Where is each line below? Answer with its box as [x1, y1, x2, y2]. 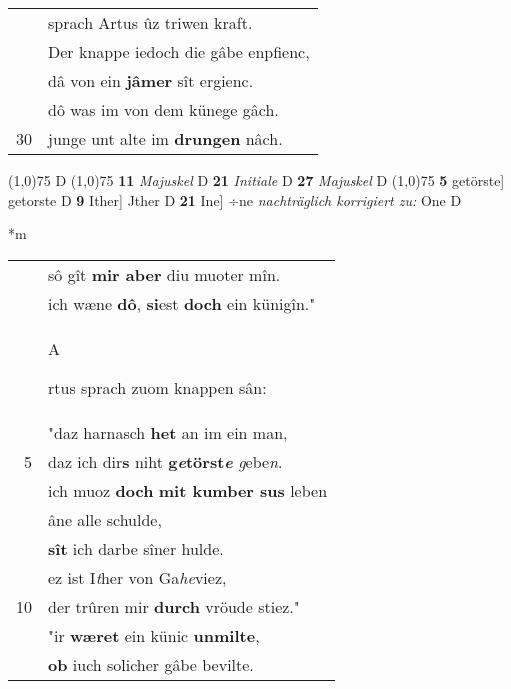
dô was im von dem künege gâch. [48, 98, 279, 121]
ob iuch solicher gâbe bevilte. [48, 652, 254, 676]
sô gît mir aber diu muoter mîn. [48, 262, 281, 286]
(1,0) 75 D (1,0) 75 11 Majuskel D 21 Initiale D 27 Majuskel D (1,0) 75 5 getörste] [8, 170, 505, 190]
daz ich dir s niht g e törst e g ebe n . [48, 449, 283, 473]
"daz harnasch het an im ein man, [48, 420, 288, 444]
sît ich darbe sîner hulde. [48, 536, 224, 560]
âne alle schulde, [48, 507, 162, 531]
